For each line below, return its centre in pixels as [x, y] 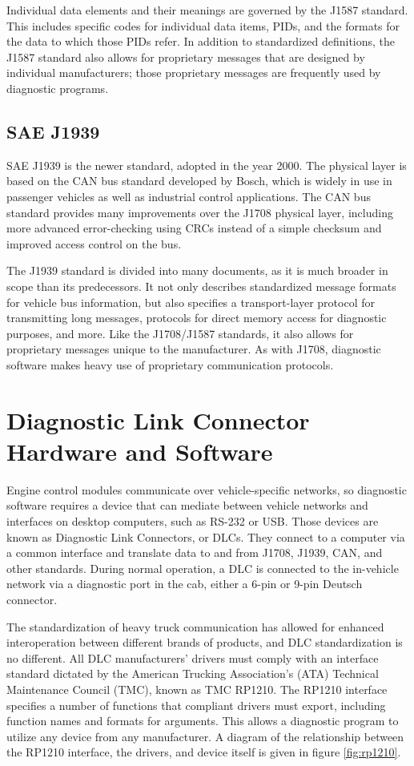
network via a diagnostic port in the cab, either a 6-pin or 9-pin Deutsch [185, 584]
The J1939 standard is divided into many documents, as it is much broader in [197, 270]
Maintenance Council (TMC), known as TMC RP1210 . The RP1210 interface [197, 689]
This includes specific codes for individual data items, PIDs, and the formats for [203, 25]
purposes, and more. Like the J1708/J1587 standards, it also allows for [180, 333]
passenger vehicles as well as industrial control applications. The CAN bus [189, 196]
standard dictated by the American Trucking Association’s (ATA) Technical [193, 673]
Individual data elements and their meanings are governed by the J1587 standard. [207, 10]
